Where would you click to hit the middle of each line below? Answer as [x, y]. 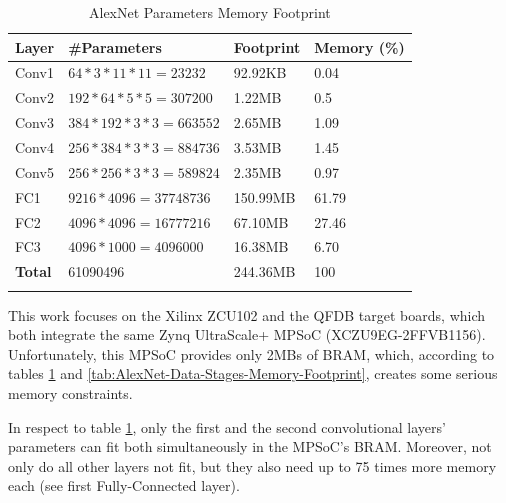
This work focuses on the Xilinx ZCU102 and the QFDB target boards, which [247, 314]
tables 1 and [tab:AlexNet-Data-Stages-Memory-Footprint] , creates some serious [253, 373]
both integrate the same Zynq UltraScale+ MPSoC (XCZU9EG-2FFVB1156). [247, 334]
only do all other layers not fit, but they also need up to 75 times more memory [252, 465]
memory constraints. [70, 392]
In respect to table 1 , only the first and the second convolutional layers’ [227, 426]
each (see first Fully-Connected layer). [124, 485]
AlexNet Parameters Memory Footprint [209, 12]
